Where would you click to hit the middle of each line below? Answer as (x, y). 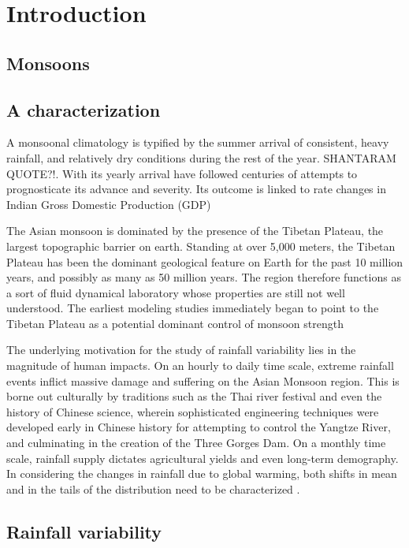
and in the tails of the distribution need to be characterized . (153, 488)
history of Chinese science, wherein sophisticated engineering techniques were (193, 411)
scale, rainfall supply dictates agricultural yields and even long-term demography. (203, 458)
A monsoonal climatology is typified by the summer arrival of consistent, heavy (198, 142)
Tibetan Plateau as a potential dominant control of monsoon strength (175, 323)
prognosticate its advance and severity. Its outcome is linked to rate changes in (196, 189)
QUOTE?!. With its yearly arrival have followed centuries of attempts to (182, 173)
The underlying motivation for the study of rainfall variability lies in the (181, 350)
